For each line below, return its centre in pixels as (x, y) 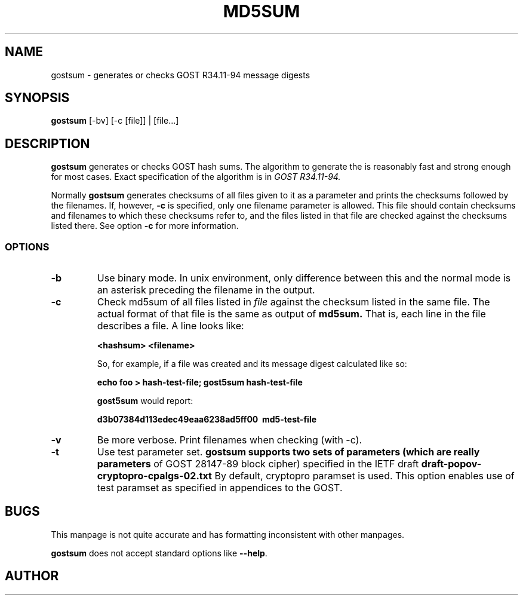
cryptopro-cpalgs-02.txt (154, 476)
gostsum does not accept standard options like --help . (159, 553)
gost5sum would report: (145, 401)
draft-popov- (451, 464)
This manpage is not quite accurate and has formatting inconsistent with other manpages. (228, 534)
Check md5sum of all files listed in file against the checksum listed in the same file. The (293, 302)
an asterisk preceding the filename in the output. (206, 290)
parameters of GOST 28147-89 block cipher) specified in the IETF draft (258, 464)
